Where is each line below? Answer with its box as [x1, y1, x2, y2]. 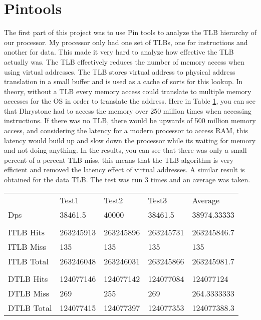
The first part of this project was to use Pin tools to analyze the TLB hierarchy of [4, 27, 256, 38]
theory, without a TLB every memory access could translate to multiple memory [4, 86, 251, 96]
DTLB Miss [8, 287, 50, 299]
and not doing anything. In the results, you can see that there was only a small [4, 145, 247, 155]
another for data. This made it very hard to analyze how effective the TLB [4, 47, 234, 57]
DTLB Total [8, 301, 52, 313]
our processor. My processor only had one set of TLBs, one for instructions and [4, 37, 248, 47]
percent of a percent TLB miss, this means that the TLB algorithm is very [4, 154, 233, 165]
